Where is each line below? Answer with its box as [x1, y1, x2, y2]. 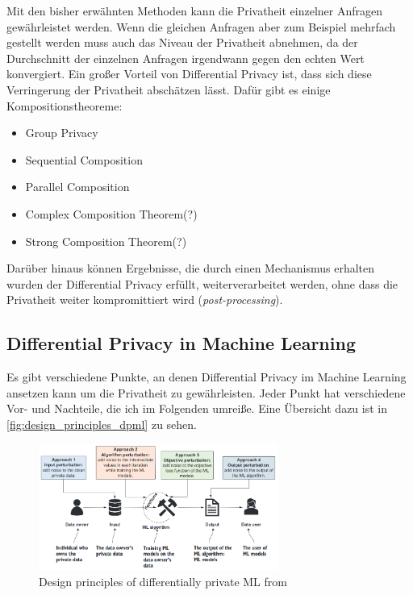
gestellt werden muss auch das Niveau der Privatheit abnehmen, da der [6, 34, 358, 51]
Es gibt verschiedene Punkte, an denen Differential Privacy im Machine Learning [6, 368, 407, 385]
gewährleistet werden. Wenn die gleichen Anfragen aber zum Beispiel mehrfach [6, 18, 396, 35]
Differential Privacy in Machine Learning [6, 331, 356, 356]
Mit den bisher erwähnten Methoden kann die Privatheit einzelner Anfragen [6, 2, 383, 19]
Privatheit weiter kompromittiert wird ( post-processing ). [6, 291, 283, 308]
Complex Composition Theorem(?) [25, 205, 198, 222]
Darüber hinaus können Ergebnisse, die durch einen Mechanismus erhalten [6, 260, 375, 277]
